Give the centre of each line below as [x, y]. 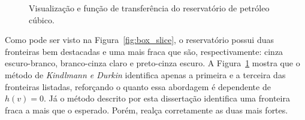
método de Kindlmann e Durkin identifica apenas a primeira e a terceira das [145, 74]
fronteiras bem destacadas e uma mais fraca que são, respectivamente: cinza [144, 51]
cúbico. [42, 19]
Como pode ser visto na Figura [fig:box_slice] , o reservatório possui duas [139, 40]
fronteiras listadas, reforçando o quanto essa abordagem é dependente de [138, 86]
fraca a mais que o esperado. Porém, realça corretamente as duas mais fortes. [147, 110]
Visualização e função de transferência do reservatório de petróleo [149, 8]
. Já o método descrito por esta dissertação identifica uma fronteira [167, 98]
